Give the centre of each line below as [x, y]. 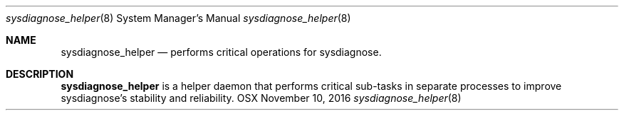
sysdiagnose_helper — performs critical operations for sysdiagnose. [221, 52]
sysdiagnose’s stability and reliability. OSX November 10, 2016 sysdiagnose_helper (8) [261, 98]
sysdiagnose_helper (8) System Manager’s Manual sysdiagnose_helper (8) [178, 18]
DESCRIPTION [40, 74]
